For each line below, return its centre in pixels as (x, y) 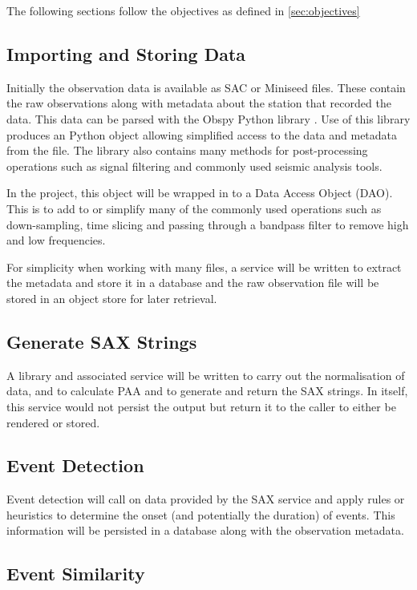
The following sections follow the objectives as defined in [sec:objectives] (183, 10)
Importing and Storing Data (126, 53)
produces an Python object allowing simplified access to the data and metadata (202, 134)
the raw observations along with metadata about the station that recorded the (199, 103)
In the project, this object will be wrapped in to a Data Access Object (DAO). (200, 193)
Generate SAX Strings (102, 341)
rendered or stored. (53, 422)
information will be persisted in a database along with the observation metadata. (205, 530)
